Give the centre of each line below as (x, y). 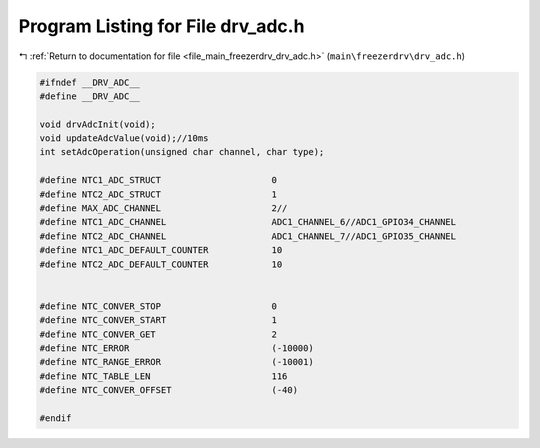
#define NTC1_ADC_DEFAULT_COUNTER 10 (161, 250)
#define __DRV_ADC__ (89, 96)
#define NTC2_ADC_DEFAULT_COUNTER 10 (161, 264)
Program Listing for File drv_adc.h (161, 26)
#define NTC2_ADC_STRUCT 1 (158, 194)
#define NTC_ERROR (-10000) (176, 348)
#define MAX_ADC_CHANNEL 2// (163, 208)
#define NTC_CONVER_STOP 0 (158, 306)
